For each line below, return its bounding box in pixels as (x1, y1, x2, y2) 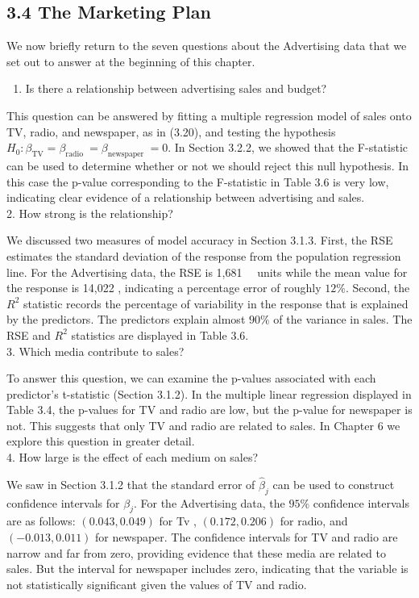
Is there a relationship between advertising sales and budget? (25, 80, 327, 97)
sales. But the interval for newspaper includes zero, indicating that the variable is (6, 560, 409, 577)
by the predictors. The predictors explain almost (6, 311, 246, 328)
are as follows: (6, 512, 76, 529)
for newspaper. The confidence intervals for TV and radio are (95, 529, 398, 546)
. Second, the (345, 279, 410, 296)
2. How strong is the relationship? (6, 204, 173, 221)
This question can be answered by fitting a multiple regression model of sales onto (6, 107, 412, 123)
